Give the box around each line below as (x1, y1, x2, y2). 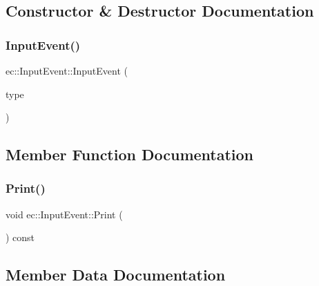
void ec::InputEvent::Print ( (6, 207, 123, 221)
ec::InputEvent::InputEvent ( (6, 64, 128, 77)
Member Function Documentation (6, 144, 254, 165)
